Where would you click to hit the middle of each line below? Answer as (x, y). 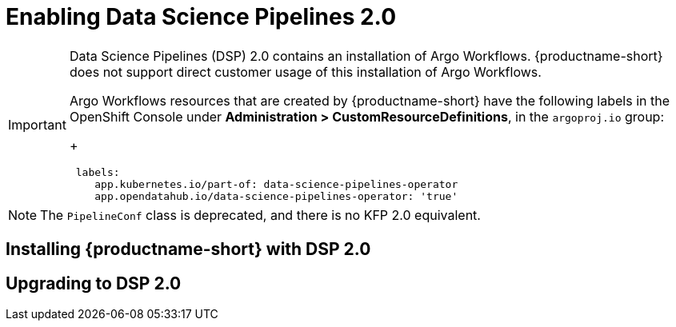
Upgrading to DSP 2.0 (94, 283)
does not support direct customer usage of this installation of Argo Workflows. (305, 72)
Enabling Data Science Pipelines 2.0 (201, 17)
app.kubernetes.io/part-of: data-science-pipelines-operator (276, 184)
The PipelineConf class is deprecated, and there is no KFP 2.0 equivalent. (260, 215)
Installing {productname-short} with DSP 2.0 (188, 249)
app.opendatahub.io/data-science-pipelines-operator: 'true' (276, 196)
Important (37, 125)
